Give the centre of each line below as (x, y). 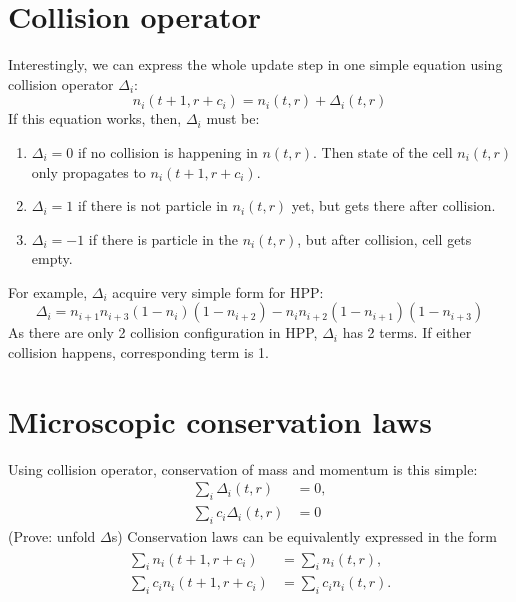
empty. (52, 258)
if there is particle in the (163, 238)
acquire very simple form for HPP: (218, 291)
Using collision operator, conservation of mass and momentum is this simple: (243, 468)
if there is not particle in (152, 205)
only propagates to (88, 171)
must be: (233, 118)
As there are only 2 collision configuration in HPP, (163, 332)
